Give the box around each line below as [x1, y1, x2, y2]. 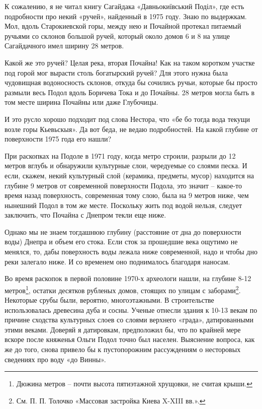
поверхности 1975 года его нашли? [5, 133, 112, 144]
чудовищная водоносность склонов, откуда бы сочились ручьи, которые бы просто [5, 77, 257, 88]
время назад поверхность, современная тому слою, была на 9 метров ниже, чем [5, 190, 249, 200]
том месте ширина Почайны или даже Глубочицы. [5, 97, 158, 107]
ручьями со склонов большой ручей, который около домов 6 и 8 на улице [5, 30, 230, 41]
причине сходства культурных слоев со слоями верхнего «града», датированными [5, 314, 253, 325]
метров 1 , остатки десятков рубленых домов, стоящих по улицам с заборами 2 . [5, 283, 241, 295]
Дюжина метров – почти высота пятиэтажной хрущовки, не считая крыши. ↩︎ [16, 378, 252, 389]
